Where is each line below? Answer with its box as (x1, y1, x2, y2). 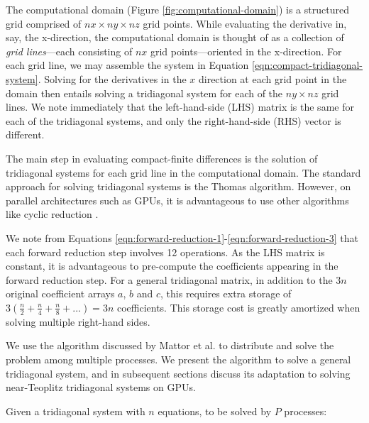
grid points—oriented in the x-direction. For (150, 43, 342, 58)
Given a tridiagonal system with (6, 403, 145, 418)
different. (6, 127, 45, 142)
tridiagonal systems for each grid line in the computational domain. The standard (6, 165, 361, 180)
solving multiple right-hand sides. (6, 314, 150, 329)
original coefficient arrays (6, 286, 115, 301)
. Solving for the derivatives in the (38, 71, 187, 86)
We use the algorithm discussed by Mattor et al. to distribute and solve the (6, 338, 334, 353)
